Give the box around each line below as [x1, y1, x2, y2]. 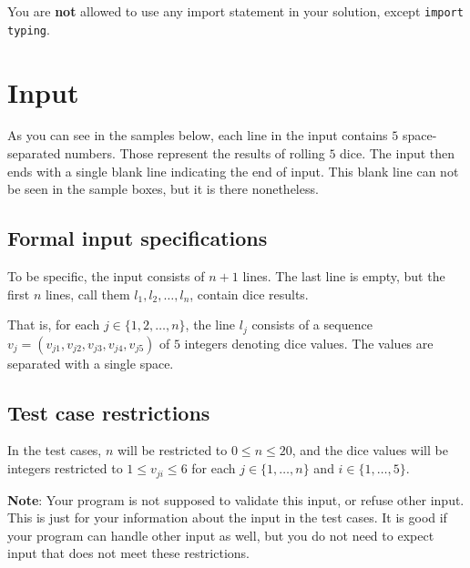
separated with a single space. [7, 353, 174, 372]
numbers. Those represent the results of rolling [65, 144, 325, 163]
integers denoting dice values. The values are [184, 333, 434, 352]
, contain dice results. [189, 284, 309, 303]
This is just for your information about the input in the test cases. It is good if [7, 508, 447, 527]
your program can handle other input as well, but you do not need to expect [7, 525, 434, 544]
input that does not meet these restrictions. [7, 543, 250, 563]
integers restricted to [7, 459, 123, 478]
